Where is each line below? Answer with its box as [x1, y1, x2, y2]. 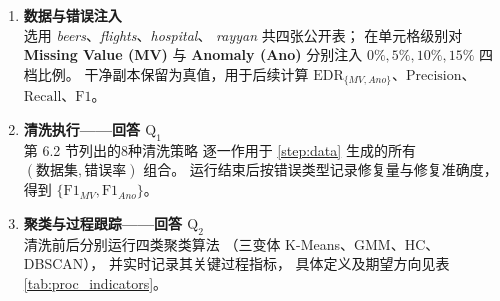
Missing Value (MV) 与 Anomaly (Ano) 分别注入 [23, 44, 363, 65]
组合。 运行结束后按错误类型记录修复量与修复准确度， [143, 159, 498, 180]
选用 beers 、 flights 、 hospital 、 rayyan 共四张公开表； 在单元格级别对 [23, 24, 463, 45]
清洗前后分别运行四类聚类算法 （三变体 [23, 233, 281, 254]
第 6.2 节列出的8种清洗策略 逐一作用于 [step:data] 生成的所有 [23, 139, 416, 160]
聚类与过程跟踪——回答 [23, 212, 182, 233]
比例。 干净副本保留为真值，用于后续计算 [37, 63, 309, 84]
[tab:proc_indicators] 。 [23, 272, 168, 293]
